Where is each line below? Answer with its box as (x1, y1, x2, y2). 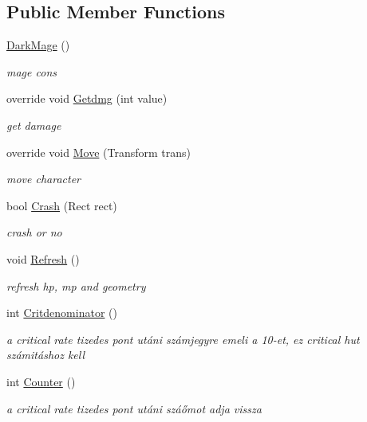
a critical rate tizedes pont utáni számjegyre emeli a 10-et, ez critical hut (6, 330, 360, 347)
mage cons (6, 63, 57, 80)
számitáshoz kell (6, 346, 85, 363)
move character (6, 170, 81, 187)
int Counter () (6, 373, 76, 389)
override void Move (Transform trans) (6, 143, 191, 160)
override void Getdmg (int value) (6, 90, 168, 107)
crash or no (6, 224, 62, 240)
